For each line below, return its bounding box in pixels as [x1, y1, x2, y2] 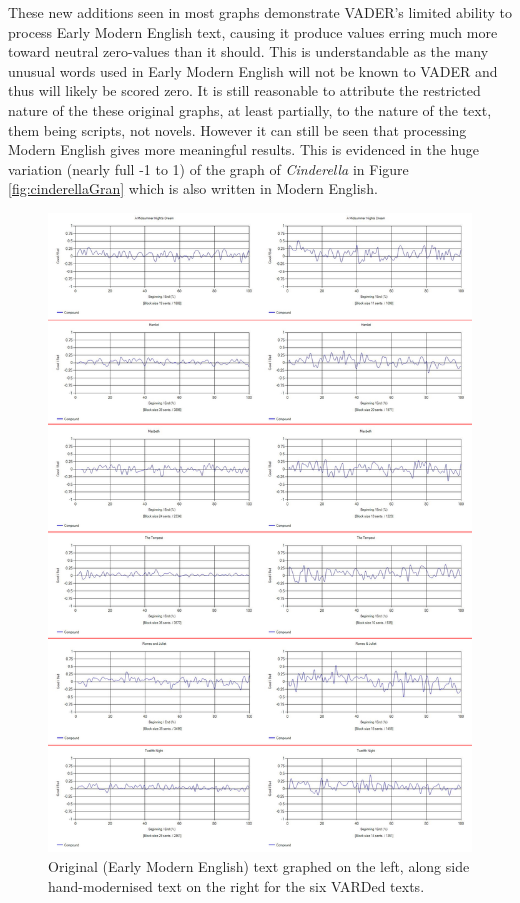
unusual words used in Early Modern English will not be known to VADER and [8, 60, 498, 81]
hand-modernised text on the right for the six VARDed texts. [48, 875, 425, 896]
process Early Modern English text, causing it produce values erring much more [8, 21, 498, 42]
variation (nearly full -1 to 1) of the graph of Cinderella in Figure [8, 158, 409, 179]
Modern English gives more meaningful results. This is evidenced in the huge [8, 139, 479, 160]
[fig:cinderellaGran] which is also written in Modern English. [8, 178, 378, 199]
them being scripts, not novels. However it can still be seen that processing [8, 119, 467, 140]
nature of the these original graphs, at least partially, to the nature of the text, [8, 99, 492, 120]
